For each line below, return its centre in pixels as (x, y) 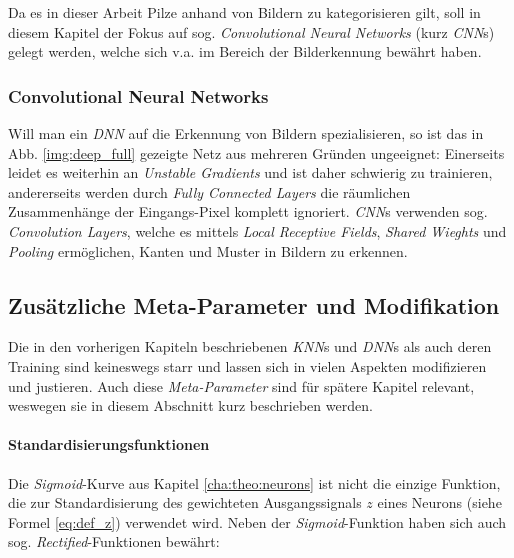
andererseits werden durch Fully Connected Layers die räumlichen (209, 191)
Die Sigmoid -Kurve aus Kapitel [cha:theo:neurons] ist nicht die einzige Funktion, (254, 482)
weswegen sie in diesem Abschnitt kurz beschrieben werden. (190, 405)
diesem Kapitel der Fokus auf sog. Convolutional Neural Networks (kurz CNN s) (251, 31)
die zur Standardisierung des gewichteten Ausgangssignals (185, 502)
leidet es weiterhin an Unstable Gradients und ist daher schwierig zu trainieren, (250, 172)
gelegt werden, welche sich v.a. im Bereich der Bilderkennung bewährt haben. (245, 51)
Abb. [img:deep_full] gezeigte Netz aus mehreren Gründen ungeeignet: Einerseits (256, 152)
